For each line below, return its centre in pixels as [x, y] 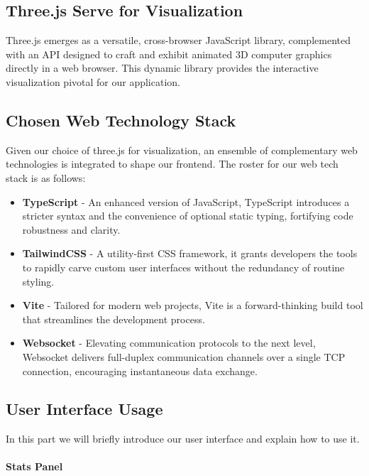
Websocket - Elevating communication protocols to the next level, [169, 343]
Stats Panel [34, 466]
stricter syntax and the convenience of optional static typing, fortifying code [188, 216]
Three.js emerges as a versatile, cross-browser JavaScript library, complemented [178, 40]
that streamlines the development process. [114, 319]
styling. [38, 281]
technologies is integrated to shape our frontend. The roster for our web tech [172, 164]
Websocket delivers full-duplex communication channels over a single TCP [184, 356]
